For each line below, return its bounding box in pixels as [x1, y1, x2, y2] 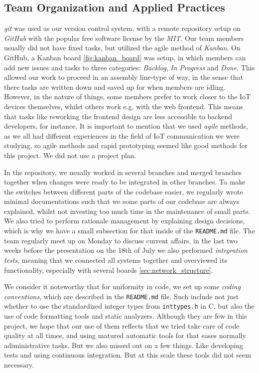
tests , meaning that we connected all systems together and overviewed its [4, 254, 227, 265]
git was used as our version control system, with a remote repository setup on [4, 23, 241, 33]
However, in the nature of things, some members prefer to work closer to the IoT [4, 91, 251, 102]
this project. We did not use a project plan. [4, 150, 136, 160]
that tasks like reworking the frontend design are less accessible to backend [4, 111, 232, 121]
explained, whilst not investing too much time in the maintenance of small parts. [4, 205, 251, 216]
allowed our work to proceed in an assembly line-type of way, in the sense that [4, 72, 243, 82]
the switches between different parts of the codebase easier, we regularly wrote [4, 186, 243, 196]
